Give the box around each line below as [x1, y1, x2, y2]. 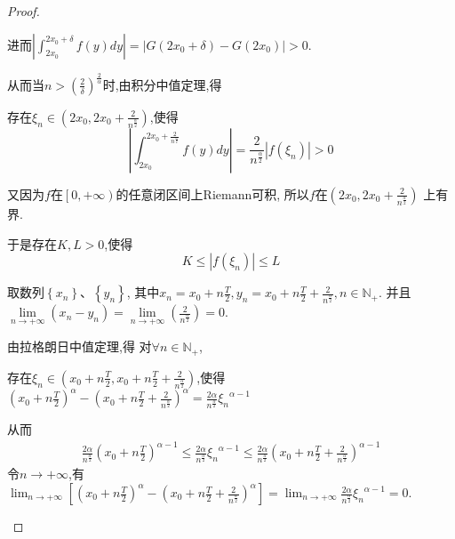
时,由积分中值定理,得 [102, 75, 222, 93]
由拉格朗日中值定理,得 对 [7, 337, 152, 356]
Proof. [7, 2, 40, 20]
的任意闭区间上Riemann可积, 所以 [116, 184, 309, 203]
